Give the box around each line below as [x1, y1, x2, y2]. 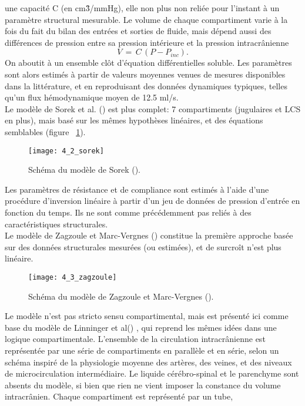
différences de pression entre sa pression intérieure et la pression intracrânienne [5, 36, 289, 48]
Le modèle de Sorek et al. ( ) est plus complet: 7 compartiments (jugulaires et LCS [5, 102, 301, 115]
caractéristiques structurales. [5, 217, 108, 230]
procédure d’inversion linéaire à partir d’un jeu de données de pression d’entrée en [5, 194, 300, 207]
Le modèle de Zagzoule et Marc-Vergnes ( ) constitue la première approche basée [5, 229, 293, 241]
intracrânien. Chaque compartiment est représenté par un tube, [5, 390, 233, 402]
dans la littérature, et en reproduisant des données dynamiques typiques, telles [5, 79, 287, 92]
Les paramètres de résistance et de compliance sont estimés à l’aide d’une [5, 183, 269, 195]
